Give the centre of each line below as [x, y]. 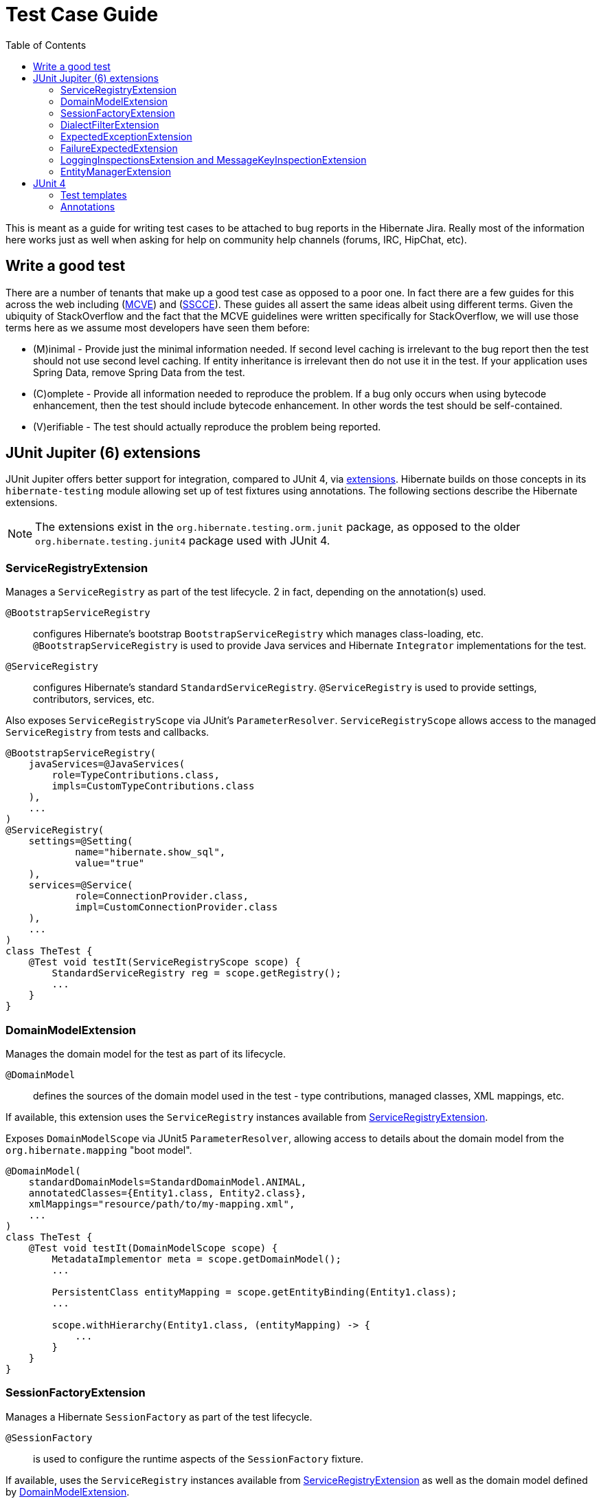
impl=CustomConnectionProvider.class [177, 907]
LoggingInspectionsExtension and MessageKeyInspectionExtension [214, 160]
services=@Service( [81, 885]
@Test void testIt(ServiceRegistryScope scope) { [165, 962]
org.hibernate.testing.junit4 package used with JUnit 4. [183, 541]
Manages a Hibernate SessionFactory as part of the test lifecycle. [159, 1416]
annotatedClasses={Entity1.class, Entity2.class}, [168, 1193]
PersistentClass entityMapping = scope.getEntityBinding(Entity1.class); [254, 1292]
